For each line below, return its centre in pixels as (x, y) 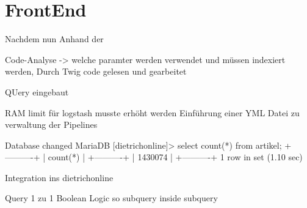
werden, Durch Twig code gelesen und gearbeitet (96, 71)
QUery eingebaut (37, 91)
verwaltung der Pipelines (51, 124)
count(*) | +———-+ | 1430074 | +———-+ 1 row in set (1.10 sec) (175, 157)
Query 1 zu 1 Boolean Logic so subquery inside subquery (111, 198)
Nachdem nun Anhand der (54, 39)
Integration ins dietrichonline (59, 177)
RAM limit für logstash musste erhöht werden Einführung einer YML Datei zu (152, 112)
